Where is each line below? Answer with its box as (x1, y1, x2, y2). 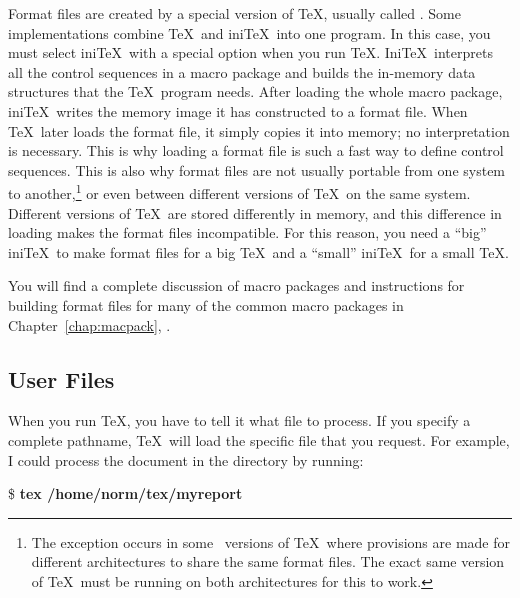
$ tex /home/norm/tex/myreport (8, 483, 243, 504)
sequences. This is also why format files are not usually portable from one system (8, 159, 506, 180)
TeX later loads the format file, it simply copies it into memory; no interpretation (8, 120, 510, 141)
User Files (8, 363, 115, 394)
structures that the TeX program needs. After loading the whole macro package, (8, 81, 503, 102)
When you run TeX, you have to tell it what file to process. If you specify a (8, 410, 471, 431)
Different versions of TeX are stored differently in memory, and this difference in (8, 202, 502, 223)
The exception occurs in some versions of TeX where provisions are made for (31, 531, 510, 552)
